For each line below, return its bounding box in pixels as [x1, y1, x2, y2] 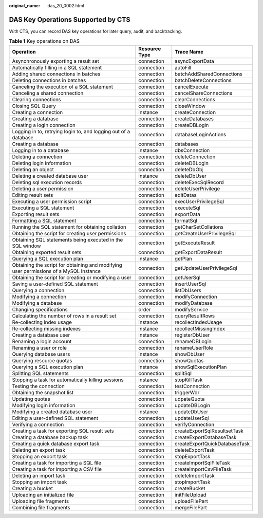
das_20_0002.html [47, 3, 85, 8]
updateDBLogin [174, 402, 210, 408]
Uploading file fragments [12, 498, 69, 504]
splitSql [174, 370, 192, 377]
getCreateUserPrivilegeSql [174, 230, 236, 237]
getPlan [174, 255, 192, 262]
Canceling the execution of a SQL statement [12, 83, 113, 90]
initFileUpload [174, 491, 207, 498]
